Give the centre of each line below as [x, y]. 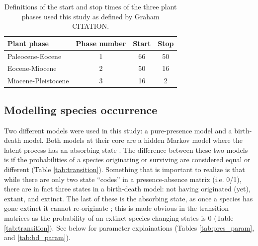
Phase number [101, 43]
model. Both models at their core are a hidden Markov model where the [133, 140]
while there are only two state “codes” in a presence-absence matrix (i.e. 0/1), [123, 179]
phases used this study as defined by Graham [90, 16]
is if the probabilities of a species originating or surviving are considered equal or [127, 159]
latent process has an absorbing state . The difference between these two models [126, 150]
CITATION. [91, 26]
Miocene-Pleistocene [38, 81]
